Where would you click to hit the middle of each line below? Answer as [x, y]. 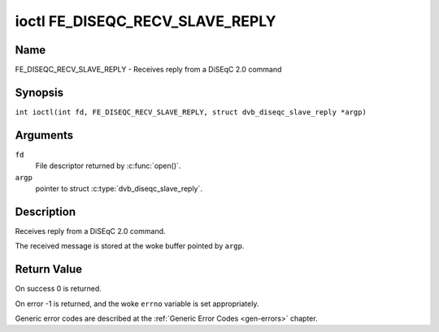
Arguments [44, 135]
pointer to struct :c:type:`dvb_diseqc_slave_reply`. [119, 189]
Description [46, 211]
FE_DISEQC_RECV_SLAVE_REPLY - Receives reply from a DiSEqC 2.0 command [148, 70]
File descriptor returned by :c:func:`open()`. [108, 166]
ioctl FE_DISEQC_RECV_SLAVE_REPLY [146, 21]
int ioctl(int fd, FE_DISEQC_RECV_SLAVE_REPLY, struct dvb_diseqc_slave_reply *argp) [191, 112]
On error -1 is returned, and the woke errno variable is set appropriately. [137, 304]
